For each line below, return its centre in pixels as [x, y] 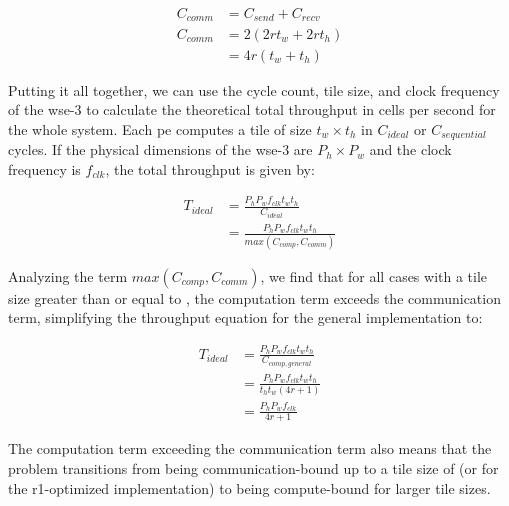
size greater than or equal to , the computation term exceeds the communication [254, 297]
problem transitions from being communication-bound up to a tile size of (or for [253, 468]
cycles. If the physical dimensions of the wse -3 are [160, 149]
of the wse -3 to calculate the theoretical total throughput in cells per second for [252, 109]
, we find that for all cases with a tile [374, 275]
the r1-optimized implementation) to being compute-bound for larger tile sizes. [249, 487]
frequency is [44, 168]
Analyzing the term [68, 275]
